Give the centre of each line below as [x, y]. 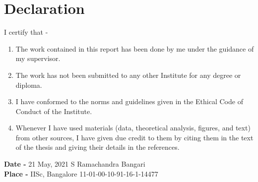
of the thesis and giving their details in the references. [97, 147]
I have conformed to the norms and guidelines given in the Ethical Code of [129, 101]
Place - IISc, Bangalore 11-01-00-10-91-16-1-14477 [81, 173]
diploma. [29, 85]
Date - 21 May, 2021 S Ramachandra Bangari [75, 164]
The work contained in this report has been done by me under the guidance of [135, 48]
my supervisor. [38, 58]
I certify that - [26, 32]
